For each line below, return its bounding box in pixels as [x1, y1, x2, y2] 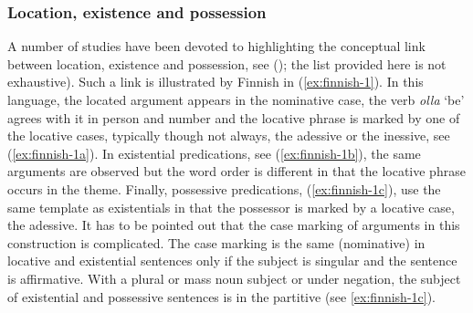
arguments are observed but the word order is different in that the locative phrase [7, 162, 466, 181]
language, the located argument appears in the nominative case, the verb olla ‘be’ [7, 90, 465, 109]
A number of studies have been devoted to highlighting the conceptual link [7, 37, 426, 56]
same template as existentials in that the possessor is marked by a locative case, [7, 197, 455, 216]
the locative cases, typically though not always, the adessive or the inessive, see [7, 126, 450, 145]
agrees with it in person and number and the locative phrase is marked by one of [7, 108, 460, 127]
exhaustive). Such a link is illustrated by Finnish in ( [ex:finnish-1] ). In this [7, 72, 424, 91]
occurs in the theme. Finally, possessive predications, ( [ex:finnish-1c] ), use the [7, 179, 441, 198]
